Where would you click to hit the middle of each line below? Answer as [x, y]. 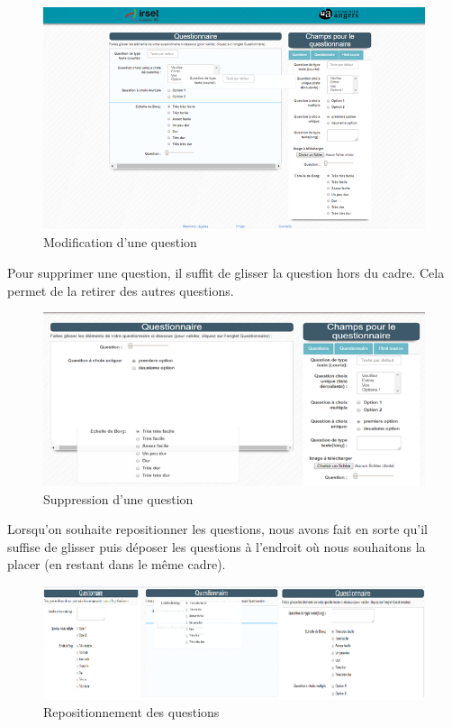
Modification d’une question [120, 242]
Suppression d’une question [118, 498]
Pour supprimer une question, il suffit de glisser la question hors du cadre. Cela [226, 272]
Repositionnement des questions [131, 712]
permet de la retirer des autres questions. [121, 290]
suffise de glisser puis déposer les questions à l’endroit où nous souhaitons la [217, 546]
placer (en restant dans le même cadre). [117, 564]
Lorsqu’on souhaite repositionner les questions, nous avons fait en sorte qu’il [217, 529]
